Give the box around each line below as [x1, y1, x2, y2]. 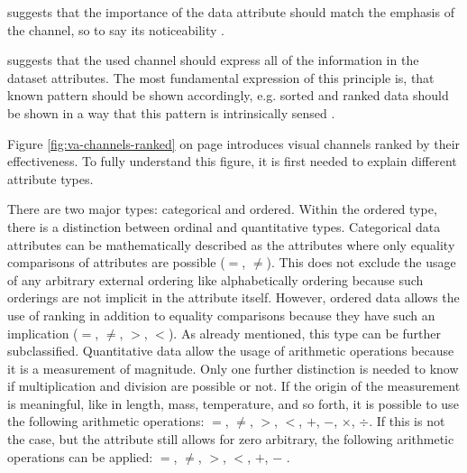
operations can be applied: [7, 447, 153, 466]
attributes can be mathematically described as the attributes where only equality [7, 235, 455, 254]
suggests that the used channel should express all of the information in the [7, 51, 419, 70]
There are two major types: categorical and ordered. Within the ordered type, [7, 199, 437, 218]
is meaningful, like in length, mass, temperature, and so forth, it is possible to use [7, 394, 459, 413]
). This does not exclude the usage [266, 253, 456, 272]
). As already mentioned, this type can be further [168, 323, 441, 342]
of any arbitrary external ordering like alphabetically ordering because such [7, 270, 424, 289]
